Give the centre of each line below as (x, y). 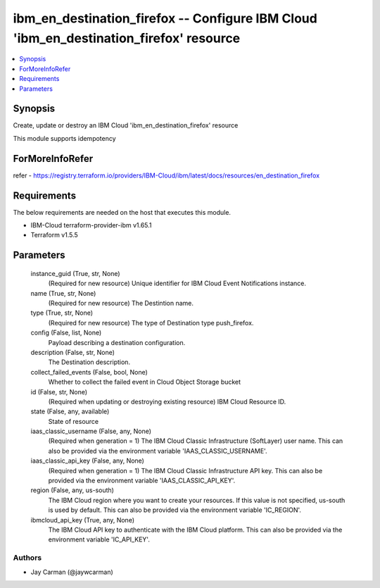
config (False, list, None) (66, 333)
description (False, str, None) (73, 352)
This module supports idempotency (64, 138)
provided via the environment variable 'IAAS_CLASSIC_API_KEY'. (142, 481)
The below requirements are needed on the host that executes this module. (122, 212)
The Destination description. (89, 362)
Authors (27, 558)
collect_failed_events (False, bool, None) (89, 372)
